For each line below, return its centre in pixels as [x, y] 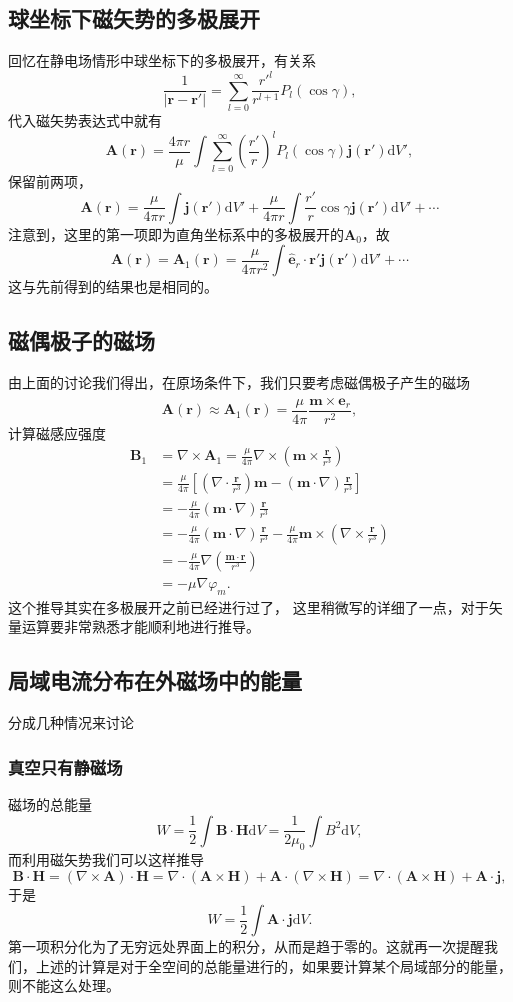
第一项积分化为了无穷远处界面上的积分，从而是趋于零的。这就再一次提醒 [246, 946]
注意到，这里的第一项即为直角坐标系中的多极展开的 [176, 233]
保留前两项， [50, 180]
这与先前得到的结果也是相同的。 [113, 286]
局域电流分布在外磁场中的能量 [155, 680]
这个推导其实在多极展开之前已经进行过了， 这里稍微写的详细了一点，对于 [248, 606]
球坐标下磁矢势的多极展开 [134, 18]
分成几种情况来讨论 [71, 722]
